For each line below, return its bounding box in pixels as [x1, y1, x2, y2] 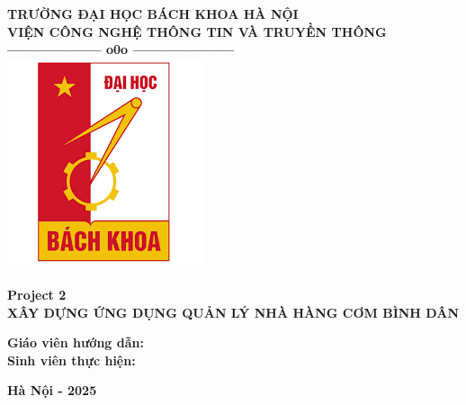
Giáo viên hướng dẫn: [7, 333, 144, 352]
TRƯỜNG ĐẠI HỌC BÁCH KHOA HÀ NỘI [7, 4, 299, 22]
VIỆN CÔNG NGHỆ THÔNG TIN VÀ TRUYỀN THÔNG [7, 22, 387, 40]
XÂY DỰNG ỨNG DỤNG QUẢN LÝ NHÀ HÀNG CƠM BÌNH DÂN [7, 302, 459, 321]
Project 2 [7, 284, 67, 303]
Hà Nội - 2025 [7, 381, 97, 400]
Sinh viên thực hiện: [7, 350, 136, 369]
